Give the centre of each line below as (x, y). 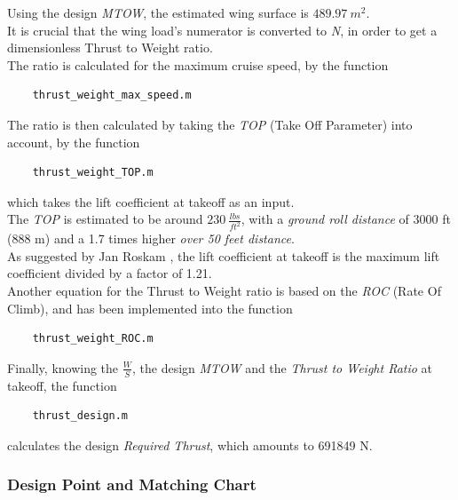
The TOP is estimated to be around (105, 219)
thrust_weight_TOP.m (93, 173)
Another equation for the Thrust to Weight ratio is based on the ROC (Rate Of (224, 290)
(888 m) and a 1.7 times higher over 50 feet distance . (151, 238)
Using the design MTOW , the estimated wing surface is (158, 12)
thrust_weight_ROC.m (93, 339)
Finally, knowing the (63, 367)
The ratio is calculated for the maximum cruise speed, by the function (198, 64)
